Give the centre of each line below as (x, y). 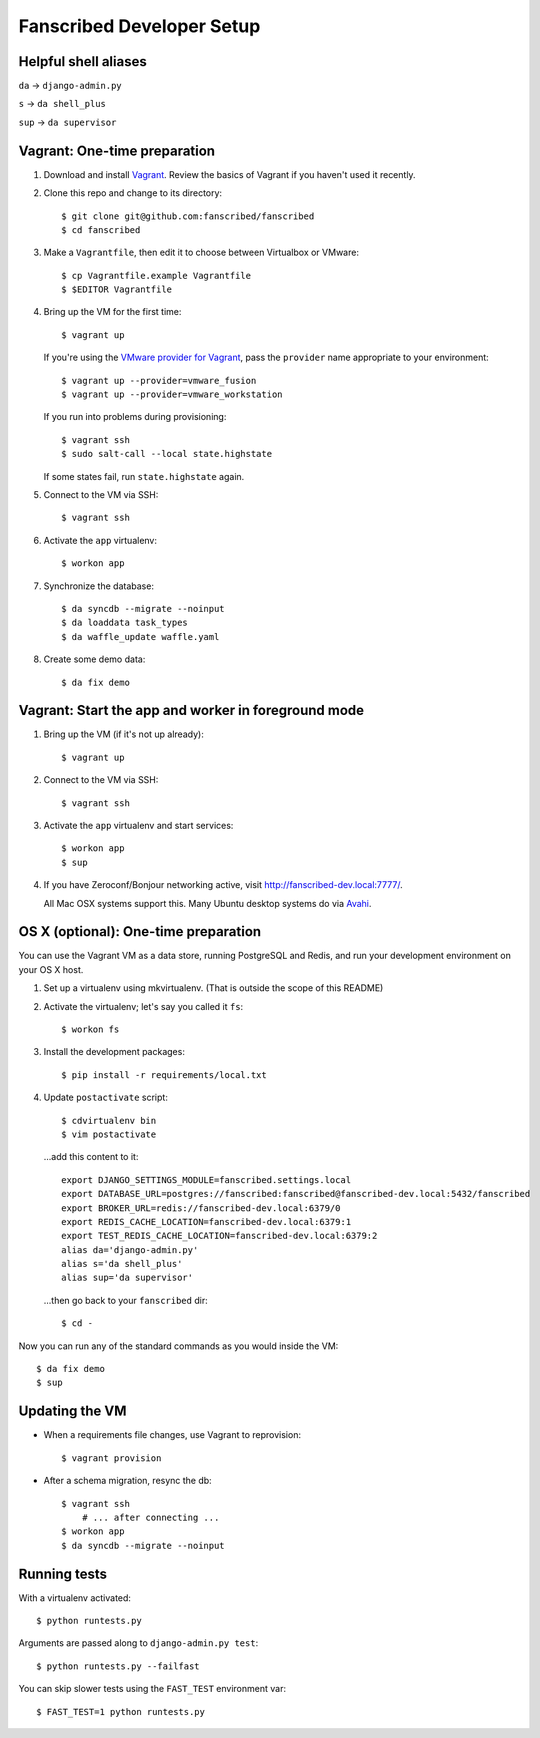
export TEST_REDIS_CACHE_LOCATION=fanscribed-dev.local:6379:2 (219, 1236)
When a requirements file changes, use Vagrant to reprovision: (172, 1435)
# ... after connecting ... (150, 1517)
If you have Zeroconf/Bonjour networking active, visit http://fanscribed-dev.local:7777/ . (223, 885)
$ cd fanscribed (101, 229)
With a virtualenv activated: (75, 1597)
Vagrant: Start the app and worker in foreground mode (191, 710)
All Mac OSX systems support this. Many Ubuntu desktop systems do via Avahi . (207, 903)
